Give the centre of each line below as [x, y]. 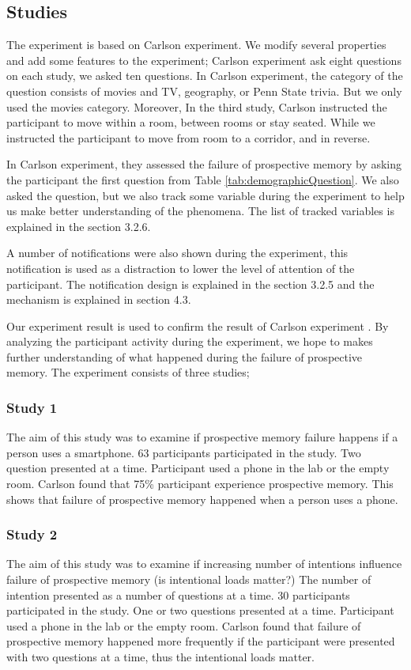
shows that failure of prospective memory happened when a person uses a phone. [202, 499]
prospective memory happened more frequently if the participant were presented [201, 641]
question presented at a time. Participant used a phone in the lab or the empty [198, 468]
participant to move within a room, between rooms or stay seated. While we [191, 122]
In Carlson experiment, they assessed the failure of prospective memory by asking [204, 164]
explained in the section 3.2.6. [79, 226]
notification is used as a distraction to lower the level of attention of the [181, 268]
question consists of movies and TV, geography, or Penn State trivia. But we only [204, 91]
